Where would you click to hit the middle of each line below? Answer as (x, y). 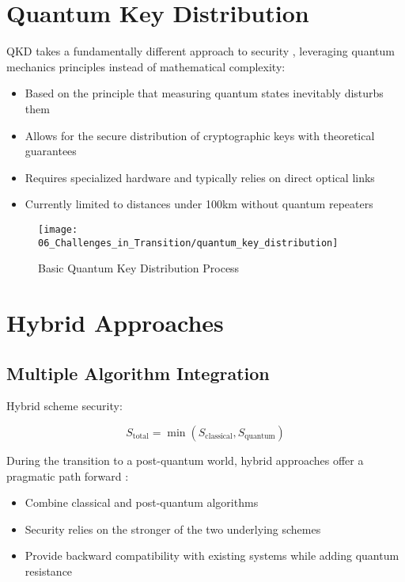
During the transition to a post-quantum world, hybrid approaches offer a (185, 460)
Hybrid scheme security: (64, 406)
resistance (49, 571)
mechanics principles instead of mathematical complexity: (146, 66)
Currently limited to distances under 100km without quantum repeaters (199, 204)
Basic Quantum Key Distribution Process (139, 268)
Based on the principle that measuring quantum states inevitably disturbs (204, 93)
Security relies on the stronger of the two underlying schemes (173, 529)
